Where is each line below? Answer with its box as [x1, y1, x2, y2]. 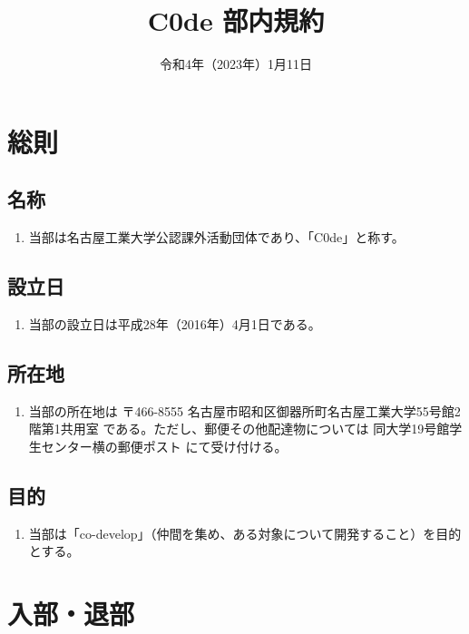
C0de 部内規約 [147, 2, 325, 39]
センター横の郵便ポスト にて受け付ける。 [41, 436, 288, 455]
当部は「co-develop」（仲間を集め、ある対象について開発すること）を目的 [28, 523, 462, 542]
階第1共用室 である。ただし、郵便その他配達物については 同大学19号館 [28, 419, 450, 438]
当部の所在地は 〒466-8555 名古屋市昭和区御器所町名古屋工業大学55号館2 [28, 401, 461, 420]
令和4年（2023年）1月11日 [160, 54, 312, 73]
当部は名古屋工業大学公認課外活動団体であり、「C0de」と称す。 [28, 228, 405, 247]
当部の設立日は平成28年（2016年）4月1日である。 [28, 314, 321, 333]
